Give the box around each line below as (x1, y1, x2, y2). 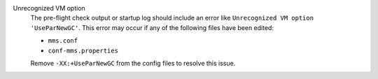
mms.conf (48, 37, 78, 45)
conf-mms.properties (48, 46, 119, 55)
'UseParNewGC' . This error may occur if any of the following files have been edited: (30, 23, 274, 31)
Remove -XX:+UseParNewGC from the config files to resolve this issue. (30, 59, 236, 67)
